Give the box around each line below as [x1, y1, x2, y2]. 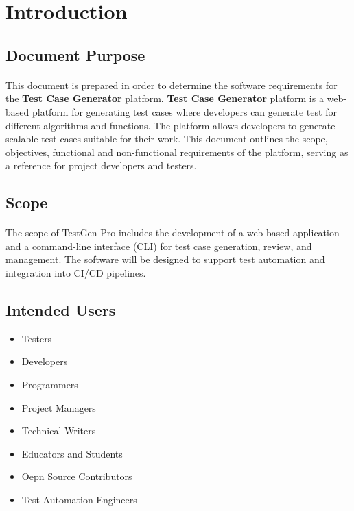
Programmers [21, 377, 78, 392]
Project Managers [21, 400, 96, 414]
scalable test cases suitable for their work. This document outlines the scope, [5, 132, 328, 146]
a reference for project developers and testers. [5, 158, 197, 173]
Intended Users [5, 299, 116, 321]
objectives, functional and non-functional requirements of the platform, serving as [5, 145, 349, 159]
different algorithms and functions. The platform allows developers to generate [5, 118, 335, 132]
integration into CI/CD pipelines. [5, 266, 146, 280]
